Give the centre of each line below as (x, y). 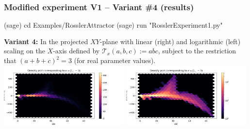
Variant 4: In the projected (46, 41)
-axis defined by (76, 51)
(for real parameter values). (115, 60)
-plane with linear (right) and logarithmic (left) (170, 41)
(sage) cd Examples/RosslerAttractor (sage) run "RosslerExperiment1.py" (113, 25)
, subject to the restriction (197, 51)
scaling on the (25, 51)
